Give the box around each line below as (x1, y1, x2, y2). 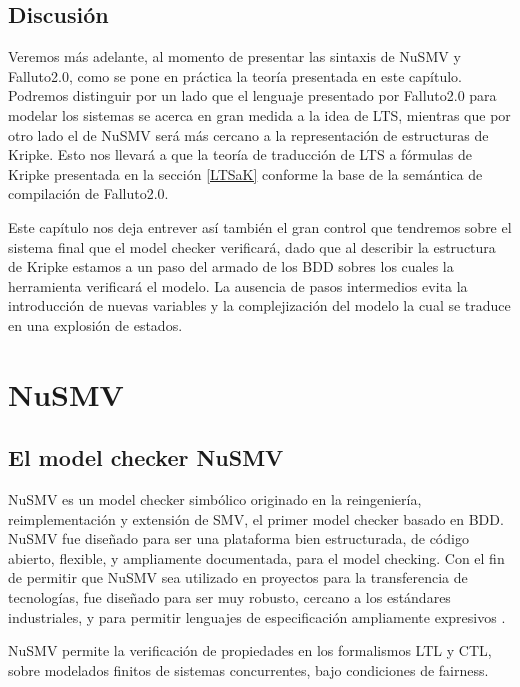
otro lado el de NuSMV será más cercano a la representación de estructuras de (8, 124, 489, 145)
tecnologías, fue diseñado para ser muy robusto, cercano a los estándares (8, 587, 451, 608)
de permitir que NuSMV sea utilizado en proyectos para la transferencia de (8, 567, 468, 588)
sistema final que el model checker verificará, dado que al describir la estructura (8, 236, 496, 257)
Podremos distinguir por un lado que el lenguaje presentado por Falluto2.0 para (8, 85, 497, 106)
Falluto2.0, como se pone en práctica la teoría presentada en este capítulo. (8, 65, 462, 86)
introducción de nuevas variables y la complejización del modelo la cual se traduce (8, 295, 511, 316)
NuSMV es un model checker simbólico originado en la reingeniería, (8, 489, 422, 510)
